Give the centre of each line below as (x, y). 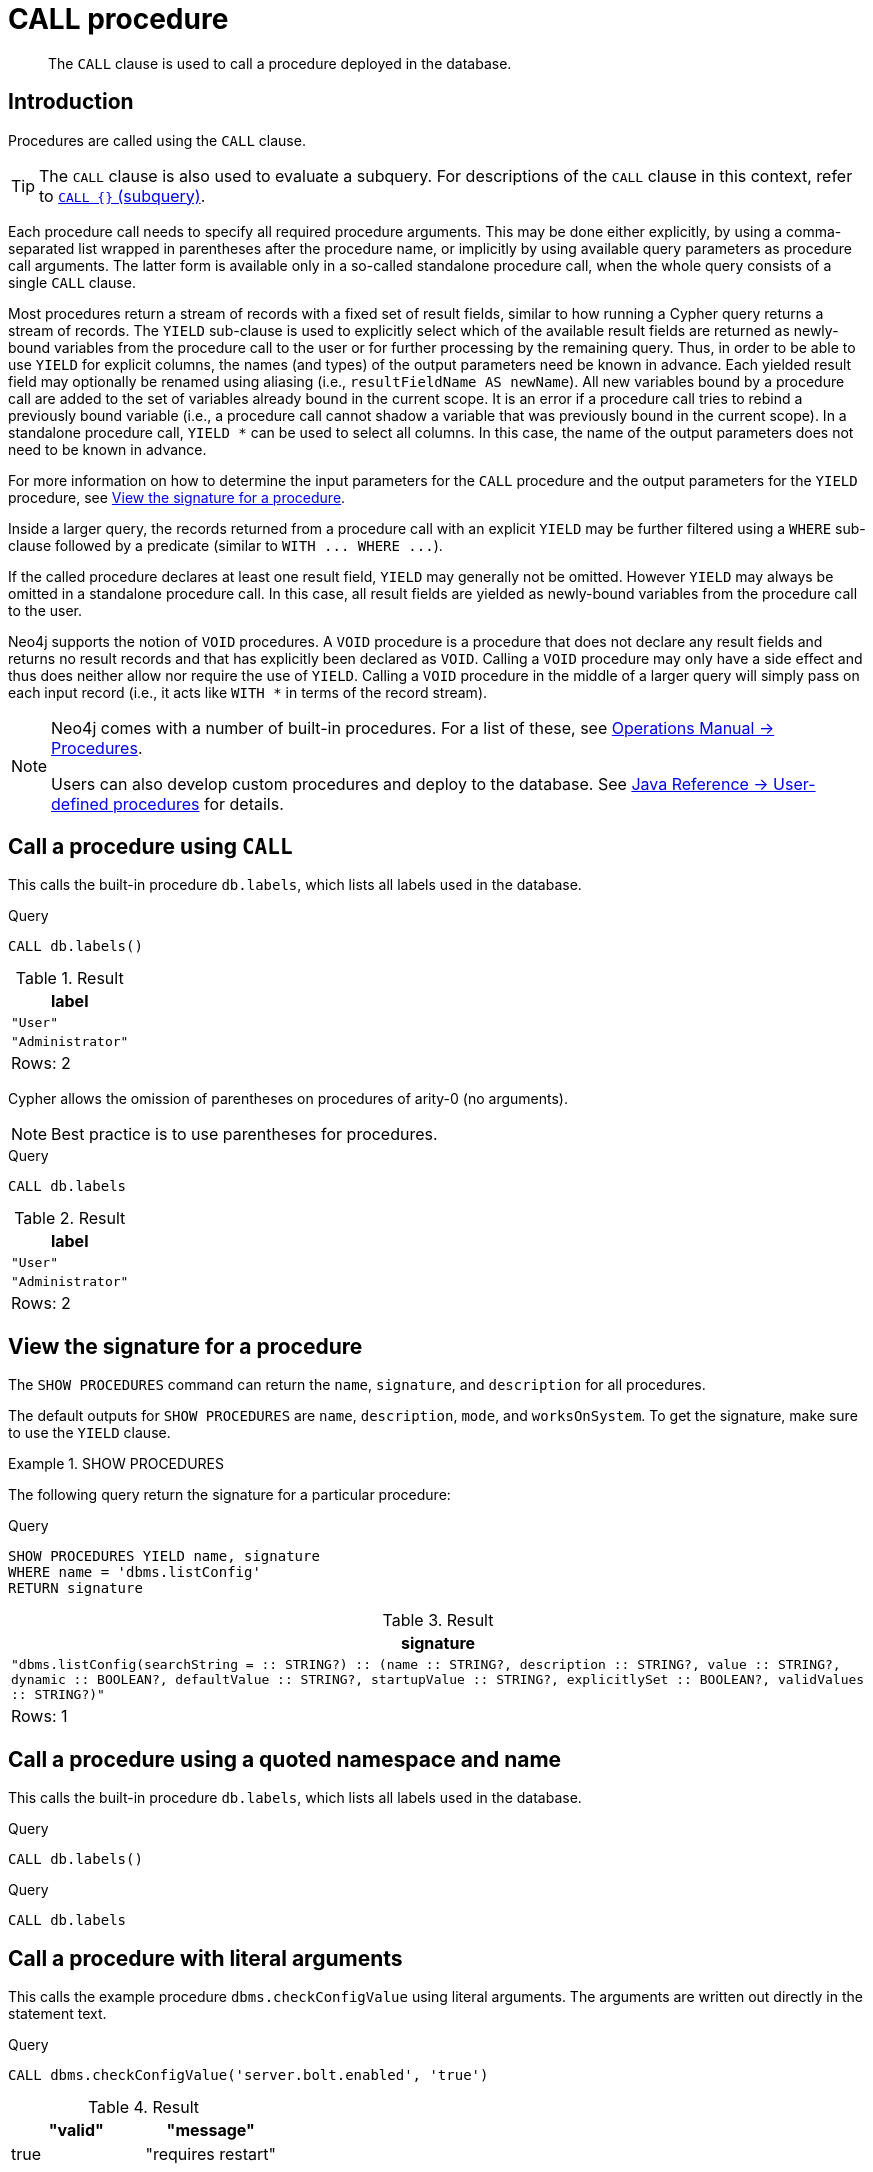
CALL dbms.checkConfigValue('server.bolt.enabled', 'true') (248, 2074)
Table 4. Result (143, 2106)
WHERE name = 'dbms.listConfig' (134, 1572)
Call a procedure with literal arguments (205, 1958)
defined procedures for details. (167, 803)
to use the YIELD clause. (89, 1433)
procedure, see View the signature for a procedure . (177, 497)
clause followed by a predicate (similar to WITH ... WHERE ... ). (225, 545)
